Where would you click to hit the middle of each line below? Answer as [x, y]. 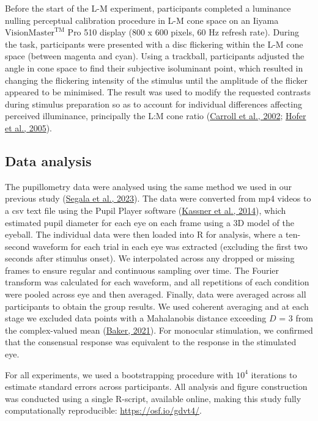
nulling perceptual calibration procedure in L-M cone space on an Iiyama [142, 20]
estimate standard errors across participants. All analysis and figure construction [156, 386]
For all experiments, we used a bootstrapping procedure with [119, 374]
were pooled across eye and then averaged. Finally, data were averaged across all [156, 294]
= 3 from [296, 318]
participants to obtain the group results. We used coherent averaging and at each [157, 306]
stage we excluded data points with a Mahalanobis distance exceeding [136, 318]
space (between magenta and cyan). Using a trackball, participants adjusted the [155, 56]
